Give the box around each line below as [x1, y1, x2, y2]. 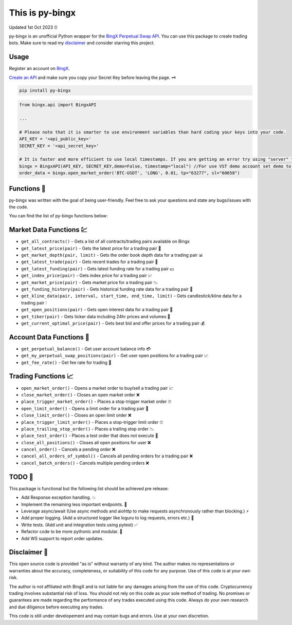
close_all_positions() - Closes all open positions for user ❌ [21, 439, 151, 445]
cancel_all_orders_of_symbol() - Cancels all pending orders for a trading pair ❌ [21, 453, 193, 459]
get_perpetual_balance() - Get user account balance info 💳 [21, 346, 151, 352]
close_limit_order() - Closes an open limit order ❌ [21, 412, 131, 418]
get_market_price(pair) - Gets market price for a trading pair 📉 [21, 279, 158, 285]
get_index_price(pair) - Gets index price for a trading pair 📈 [21, 273, 153, 279]
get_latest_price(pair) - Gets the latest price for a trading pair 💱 [21, 245, 162, 251]
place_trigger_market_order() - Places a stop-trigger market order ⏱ [21, 398, 171, 404]
